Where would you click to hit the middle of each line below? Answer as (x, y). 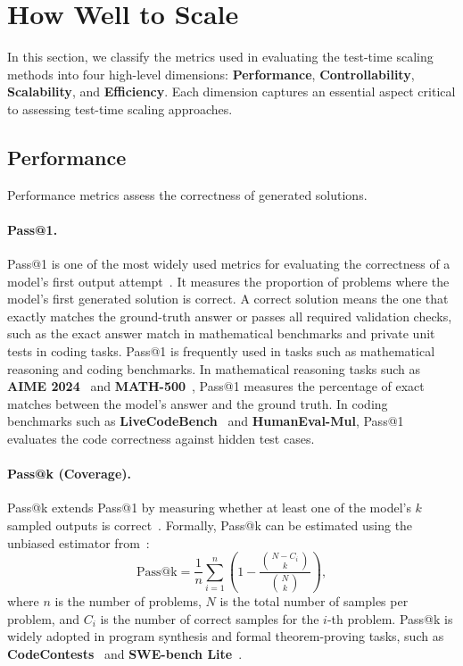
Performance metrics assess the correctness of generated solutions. (187, 194)
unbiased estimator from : (79, 542)
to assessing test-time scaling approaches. (120, 108)
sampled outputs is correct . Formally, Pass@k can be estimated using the (210, 525)
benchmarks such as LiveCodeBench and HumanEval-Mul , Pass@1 (206, 421)
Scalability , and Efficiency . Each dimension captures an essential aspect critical (231, 92)
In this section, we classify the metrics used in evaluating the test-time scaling (220, 57)
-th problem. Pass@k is (390, 618)
